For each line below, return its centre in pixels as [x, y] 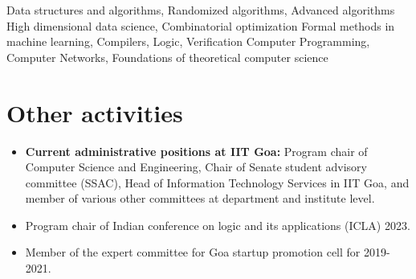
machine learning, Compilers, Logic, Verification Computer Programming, [188, 41]
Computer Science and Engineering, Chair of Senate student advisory [196, 167]
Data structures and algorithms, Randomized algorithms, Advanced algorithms [201, 10]
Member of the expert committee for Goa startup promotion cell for [193, 252]
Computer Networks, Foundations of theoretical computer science [167, 57]
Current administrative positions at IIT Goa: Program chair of [196, 151]
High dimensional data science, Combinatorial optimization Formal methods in [201, 25]
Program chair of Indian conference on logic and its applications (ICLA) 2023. [218, 225]
